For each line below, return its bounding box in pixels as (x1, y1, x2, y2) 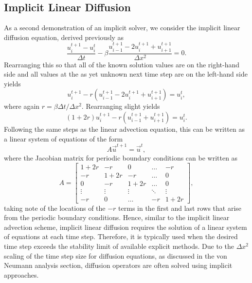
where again (4, 101, 40, 111)
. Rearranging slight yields (81, 101, 160, 111)
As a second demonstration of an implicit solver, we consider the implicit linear (4, 22, 240, 33)
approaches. (4, 269, 39, 280)
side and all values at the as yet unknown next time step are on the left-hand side (4, 69, 248, 79)
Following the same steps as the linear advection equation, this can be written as (4, 124, 245, 134)
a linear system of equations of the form (4, 133, 123, 143)
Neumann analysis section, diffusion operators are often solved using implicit (4, 260, 233, 270)
